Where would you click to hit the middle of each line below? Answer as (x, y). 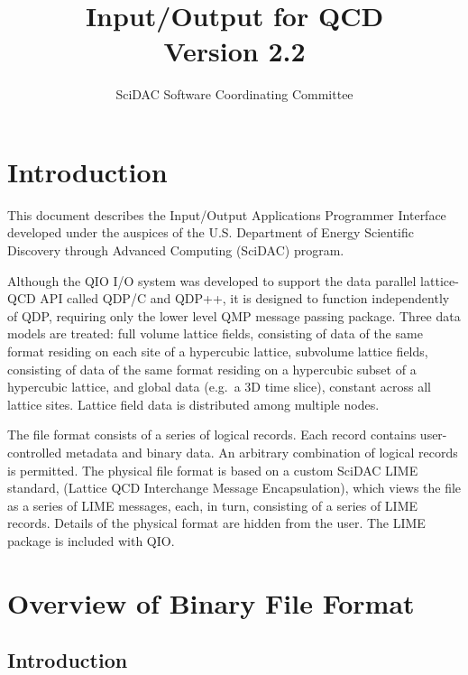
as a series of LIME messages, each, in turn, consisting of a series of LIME (213, 505)
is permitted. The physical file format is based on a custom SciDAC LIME (213, 470)
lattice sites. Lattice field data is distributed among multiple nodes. (193, 404)
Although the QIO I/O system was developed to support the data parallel (212, 280)
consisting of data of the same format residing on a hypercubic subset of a (212, 369)
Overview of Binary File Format (211, 602)
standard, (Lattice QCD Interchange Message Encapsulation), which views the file (234, 488)
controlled (35, 452)
